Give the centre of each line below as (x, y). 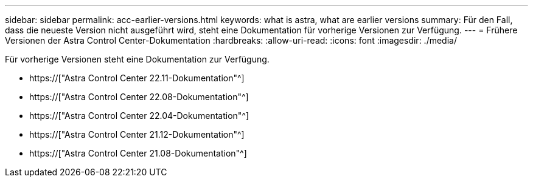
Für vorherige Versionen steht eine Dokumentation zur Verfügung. (137, 59)
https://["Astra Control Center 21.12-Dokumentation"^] (137, 134)
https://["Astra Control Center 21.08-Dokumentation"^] (138, 153)
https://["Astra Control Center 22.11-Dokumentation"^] (137, 78)
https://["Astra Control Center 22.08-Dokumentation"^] (139, 97)
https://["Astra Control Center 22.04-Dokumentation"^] (139, 116)
